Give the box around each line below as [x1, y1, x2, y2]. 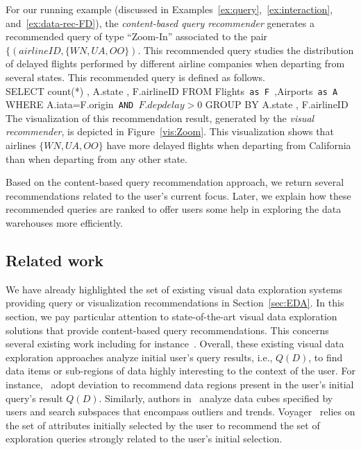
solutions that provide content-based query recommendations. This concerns [6, 322, 329, 337]
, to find [308, 349, 343, 364]
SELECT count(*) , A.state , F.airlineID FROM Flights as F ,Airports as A [6, 83, 338, 98]
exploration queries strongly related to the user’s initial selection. [6, 431, 283, 446]
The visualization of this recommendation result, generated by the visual [6, 110, 314, 125]
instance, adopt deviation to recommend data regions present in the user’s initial [6, 377, 354, 391]
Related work [6, 250, 104, 271]
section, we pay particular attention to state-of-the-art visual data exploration [6, 309, 337, 324]
